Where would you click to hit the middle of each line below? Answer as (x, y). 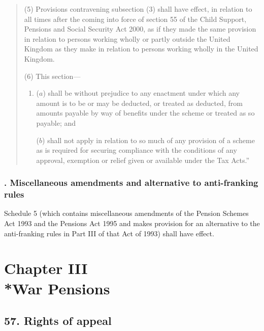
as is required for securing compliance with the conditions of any (137, 150)
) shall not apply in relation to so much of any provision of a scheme (148, 140)
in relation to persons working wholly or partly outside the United (127, 38)
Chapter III (46, 268)
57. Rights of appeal (58, 321)
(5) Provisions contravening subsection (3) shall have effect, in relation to (138, 9)
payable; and (56, 122)
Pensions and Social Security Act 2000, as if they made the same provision (140, 29)
